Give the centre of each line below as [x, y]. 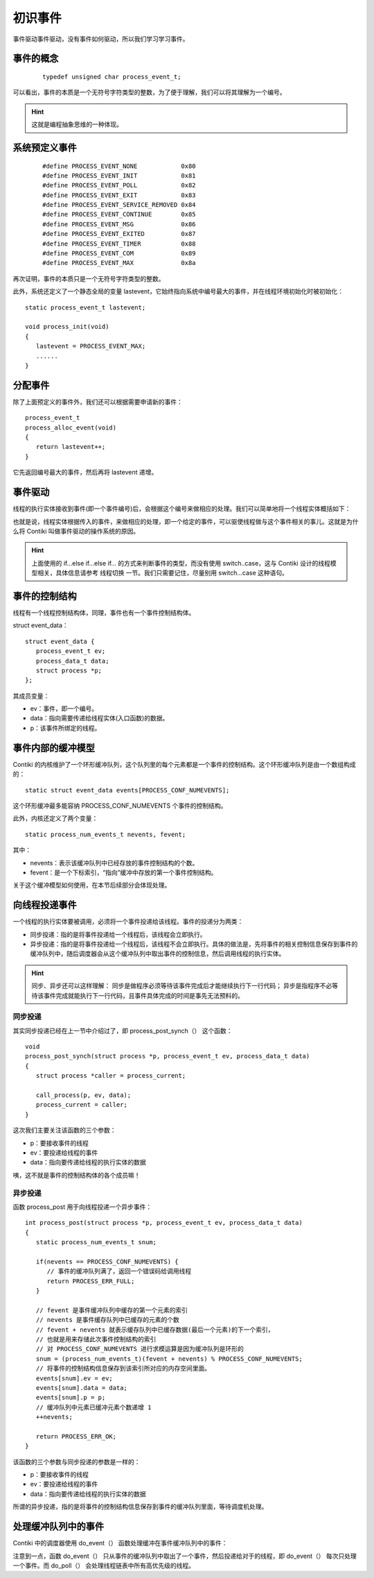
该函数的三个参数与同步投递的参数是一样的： [77, 1461]
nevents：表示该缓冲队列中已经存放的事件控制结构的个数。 [114, 863]
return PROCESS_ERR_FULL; [91, 1281]
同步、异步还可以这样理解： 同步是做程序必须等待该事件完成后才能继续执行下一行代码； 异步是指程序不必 [182, 986]
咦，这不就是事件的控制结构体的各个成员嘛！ [77, 1175]
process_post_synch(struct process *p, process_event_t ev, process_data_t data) [168, 1056]
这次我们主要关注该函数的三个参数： [64, 1130]
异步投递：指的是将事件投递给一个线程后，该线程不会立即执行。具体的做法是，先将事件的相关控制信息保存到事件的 [194, 944]
